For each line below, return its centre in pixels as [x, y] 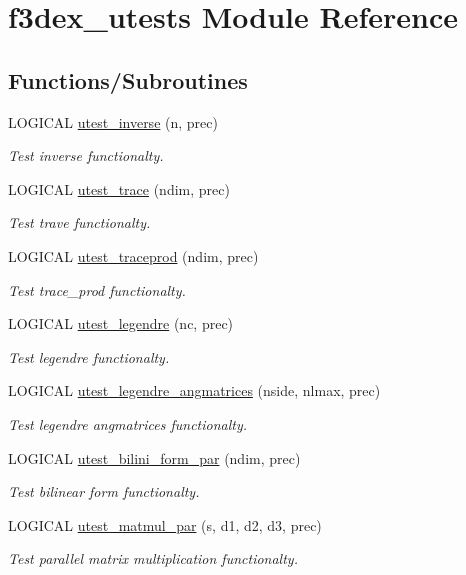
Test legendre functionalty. [89, 356]
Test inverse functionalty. [86, 155]
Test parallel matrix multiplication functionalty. [153, 558]
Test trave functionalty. [79, 222]
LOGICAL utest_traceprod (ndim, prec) [133, 255]
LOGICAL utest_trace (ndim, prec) [119, 188]
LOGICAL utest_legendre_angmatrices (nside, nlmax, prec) [194, 390]
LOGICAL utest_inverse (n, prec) [113, 121]
